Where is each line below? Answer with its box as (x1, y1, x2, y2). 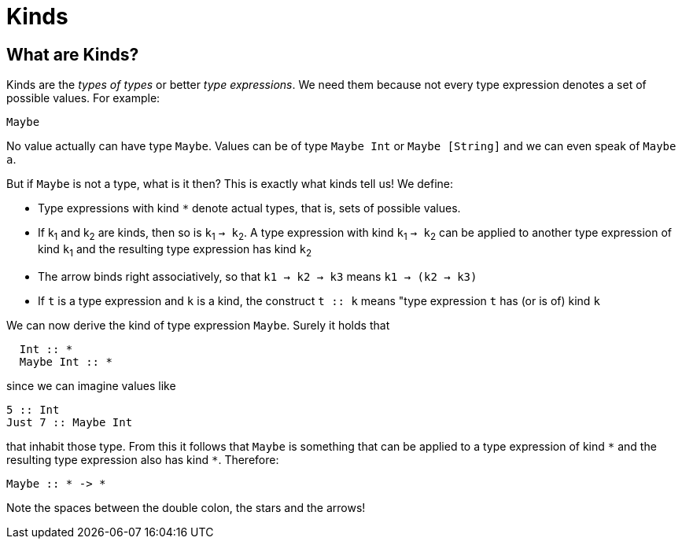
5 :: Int (6, 403, 60, 416)
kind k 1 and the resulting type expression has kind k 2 (38, 241, 312, 259)
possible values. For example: (6, 91, 160, 105)
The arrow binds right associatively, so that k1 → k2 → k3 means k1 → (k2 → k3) (38, 269, 477, 283)
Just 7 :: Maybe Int (6, 415, 133, 429)
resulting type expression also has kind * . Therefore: (6, 452, 279, 466)
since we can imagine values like (6, 378, 176, 392)
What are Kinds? (6, 44, 139, 64)
